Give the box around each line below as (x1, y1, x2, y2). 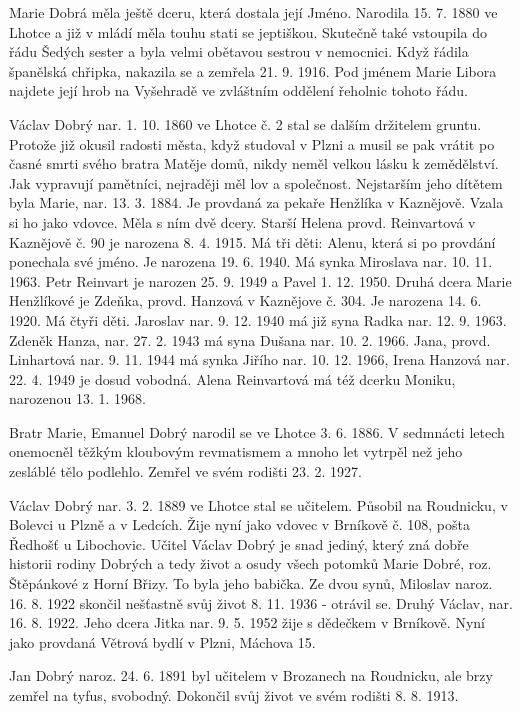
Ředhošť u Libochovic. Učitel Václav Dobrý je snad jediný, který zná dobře (9, 533, 469, 554)
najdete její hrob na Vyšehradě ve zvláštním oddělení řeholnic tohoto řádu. (9, 80, 468, 101)
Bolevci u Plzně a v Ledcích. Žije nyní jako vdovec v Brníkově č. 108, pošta (9, 514, 470, 535)
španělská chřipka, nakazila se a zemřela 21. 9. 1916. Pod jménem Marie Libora (9, 60, 497, 81)
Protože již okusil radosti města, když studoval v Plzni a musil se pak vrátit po (9, 133, 495, 154)
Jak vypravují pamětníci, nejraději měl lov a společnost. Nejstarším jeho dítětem (9, 172, 503, 193)
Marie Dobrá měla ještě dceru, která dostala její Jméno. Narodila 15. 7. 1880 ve (9, 2, 498, 22)
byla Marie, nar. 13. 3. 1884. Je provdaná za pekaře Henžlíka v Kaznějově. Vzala (9, 192, 504, 213)
